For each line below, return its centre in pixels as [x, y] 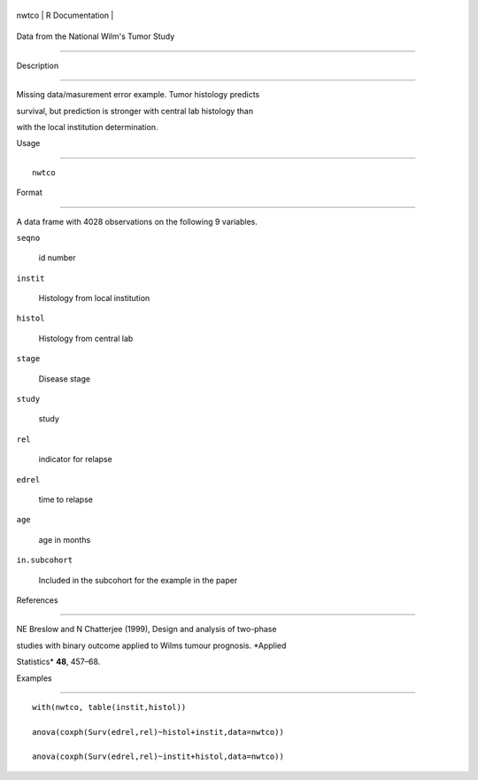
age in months [65, 539]
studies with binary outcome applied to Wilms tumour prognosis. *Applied [151, 645]
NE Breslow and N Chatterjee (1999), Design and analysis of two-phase [146, 629]
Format [30, 193]
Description [38, 66]
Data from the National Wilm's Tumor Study [96, 36]
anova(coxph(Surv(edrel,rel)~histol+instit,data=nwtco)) [158, 732]
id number [57, 258]
